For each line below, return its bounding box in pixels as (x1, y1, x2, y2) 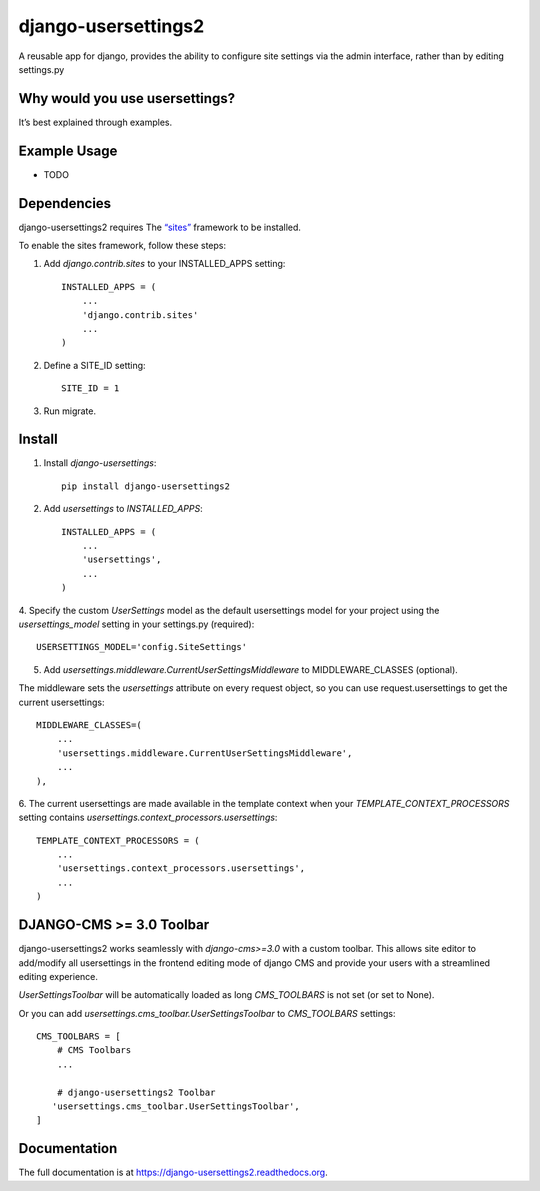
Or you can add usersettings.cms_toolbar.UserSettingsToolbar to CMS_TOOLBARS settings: (18, 1007, 396, 1019)
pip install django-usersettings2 (61, 480, 230, 492)
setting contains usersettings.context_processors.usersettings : (18, 811, 278, 824)
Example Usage (18, 142, 118, 159)
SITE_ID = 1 (61, 383, 120, 394)
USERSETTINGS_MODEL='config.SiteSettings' (36, 641, 248, 653)
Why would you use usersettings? (18, 90, 235, 107)
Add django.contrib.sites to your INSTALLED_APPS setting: (43, 258, 286, 270)
